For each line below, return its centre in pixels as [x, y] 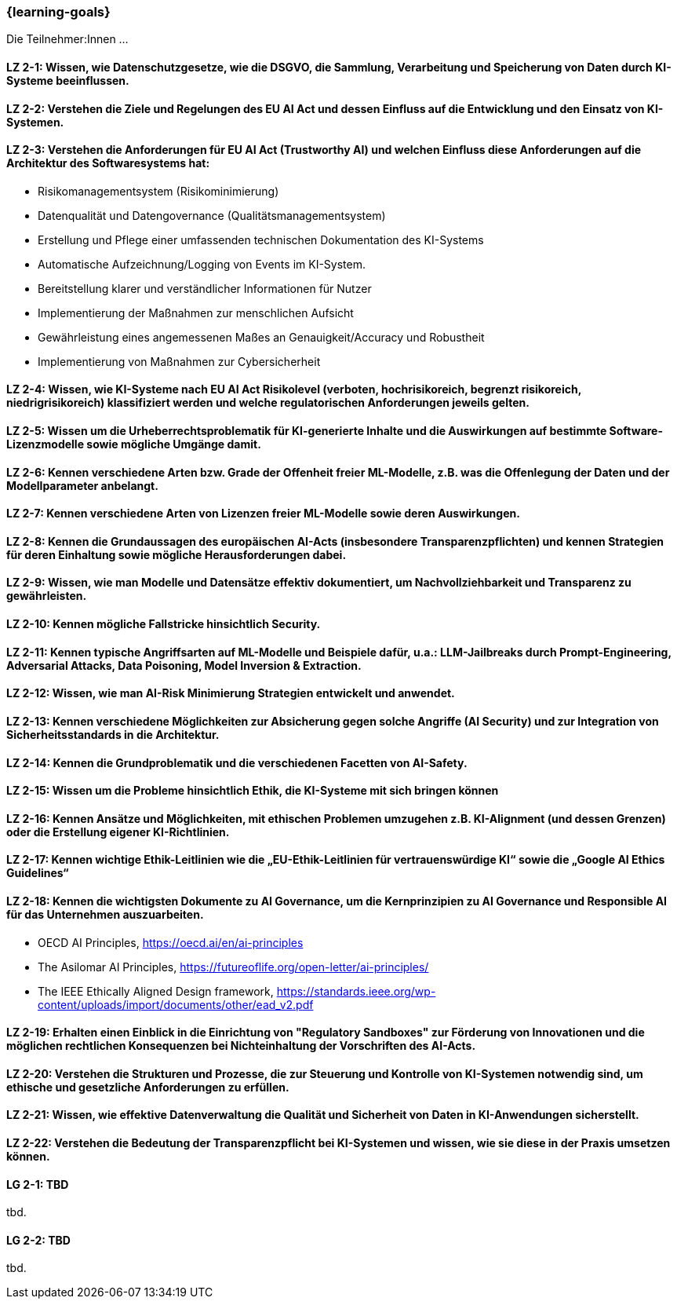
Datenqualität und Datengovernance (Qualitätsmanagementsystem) [212, 215]
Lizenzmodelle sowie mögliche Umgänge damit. [134, 444]
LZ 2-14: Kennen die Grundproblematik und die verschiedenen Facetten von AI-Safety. [237, 762]
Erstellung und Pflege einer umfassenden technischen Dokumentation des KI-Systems [261, 239]
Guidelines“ [38, 873]
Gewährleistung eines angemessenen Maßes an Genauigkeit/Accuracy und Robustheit [261, 337]
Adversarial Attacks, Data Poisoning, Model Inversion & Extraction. [184, 665]
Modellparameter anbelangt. [82, 485]
